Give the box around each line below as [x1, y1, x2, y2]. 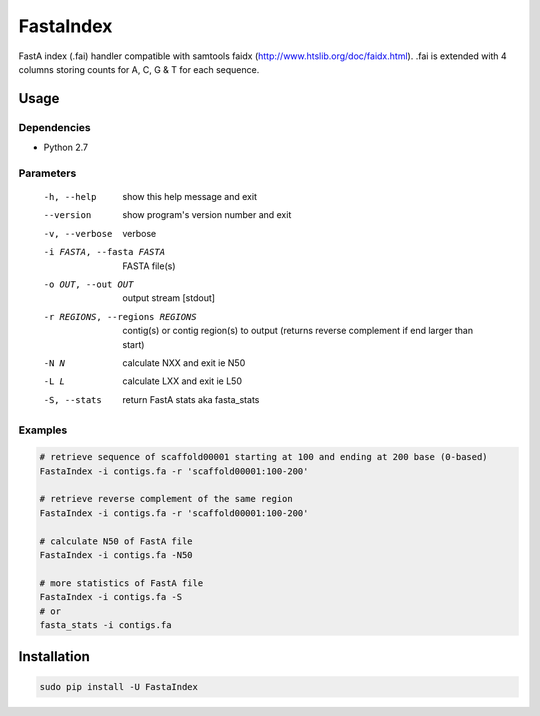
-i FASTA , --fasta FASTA [43, 246, 165, 258]
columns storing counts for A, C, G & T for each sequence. [18, 63, 260, 75]
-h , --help [43, 191, 97, 203]
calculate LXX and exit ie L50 [122, 375, 242, 387]
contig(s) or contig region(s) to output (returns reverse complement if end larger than [122, 325, 474, 337]
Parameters [18, 166, 77, 180]
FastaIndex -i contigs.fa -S [39, 591, 183, 603]
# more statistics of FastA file [39, 577, 204, 589]
